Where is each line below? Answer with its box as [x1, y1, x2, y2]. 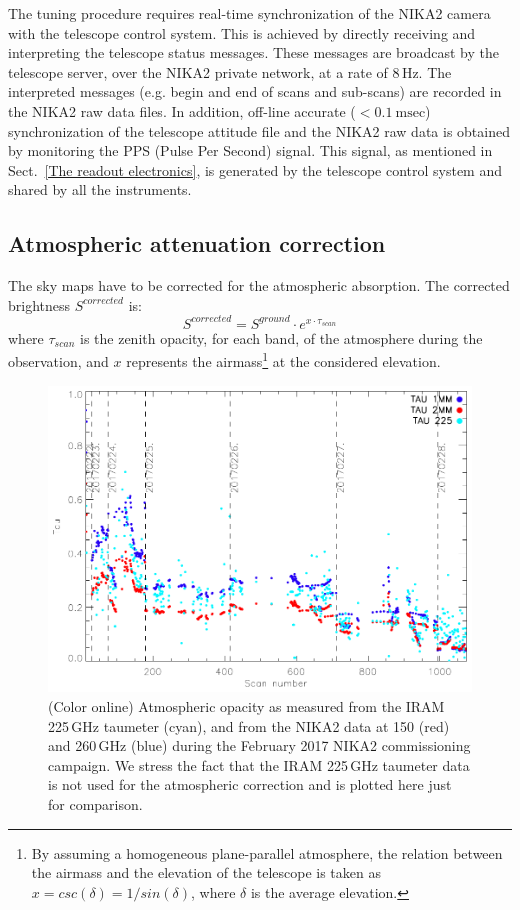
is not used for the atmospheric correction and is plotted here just [48, 774, 452, 795]
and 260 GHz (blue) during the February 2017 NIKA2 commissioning [48, 735, 471, 756]
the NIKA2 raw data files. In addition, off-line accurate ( [8, 100, 356, 121]
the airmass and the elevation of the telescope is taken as [31, 862, 381, 883]
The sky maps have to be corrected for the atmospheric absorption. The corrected [8, 275, 510, 296]
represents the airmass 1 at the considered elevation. [126, 348, 441, 372]
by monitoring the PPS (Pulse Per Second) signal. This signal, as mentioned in [8, 140, 493, 161]
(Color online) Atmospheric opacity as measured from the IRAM [48, 696, 445, 717]
